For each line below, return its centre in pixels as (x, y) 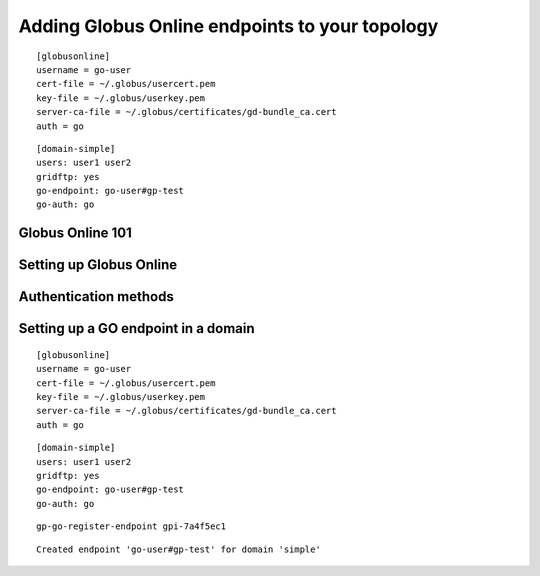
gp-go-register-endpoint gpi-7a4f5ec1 (131, 526)
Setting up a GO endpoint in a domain (136, 328)
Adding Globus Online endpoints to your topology (228, 26)
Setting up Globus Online (98, 265)
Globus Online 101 (75, 233)
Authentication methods (96, 296)
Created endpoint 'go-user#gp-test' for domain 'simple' (179, 549)
